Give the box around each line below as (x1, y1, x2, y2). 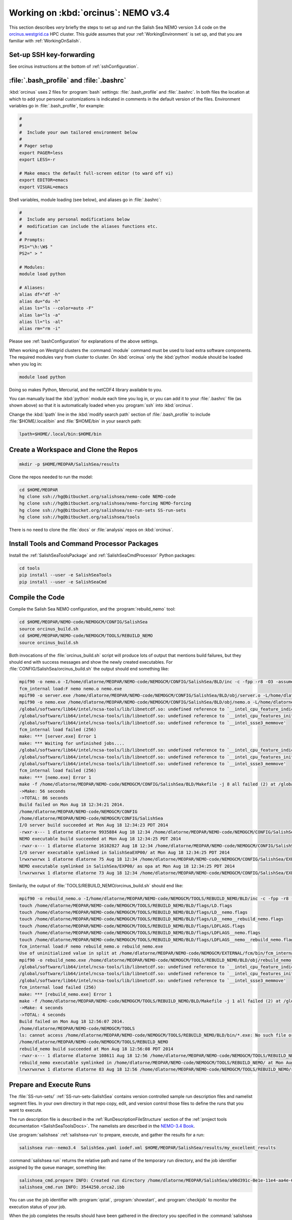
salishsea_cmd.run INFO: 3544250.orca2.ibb (19, 1184, 125, 1190)
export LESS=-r (19, 157, 55, 163)
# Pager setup (19, 143, 53, 149)
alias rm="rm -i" (19, 326, 61, 331)
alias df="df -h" (19, 292, 61, 297)
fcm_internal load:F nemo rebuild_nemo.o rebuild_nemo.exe (19, 943, 163, 949)
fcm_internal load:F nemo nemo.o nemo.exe (19, 686, 122, 691)
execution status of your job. (9, 1203, 67, 1210)
